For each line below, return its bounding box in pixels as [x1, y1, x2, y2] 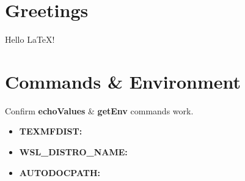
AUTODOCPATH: [19, 166, 101, 179]
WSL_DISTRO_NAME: [19, 146, 128, 158]
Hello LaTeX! [5, 33, 55, 46]
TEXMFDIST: [19, 125, 82, 138]
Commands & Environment [5, 68, 241, 94]
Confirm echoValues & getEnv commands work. [5, 104, 194, 117]
